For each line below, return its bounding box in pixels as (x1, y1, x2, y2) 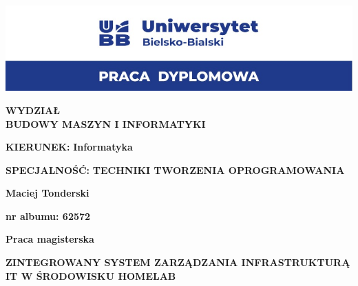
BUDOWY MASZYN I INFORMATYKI (6, 116, 206, 131)
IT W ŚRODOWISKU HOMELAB (6, 268, 176, 283)
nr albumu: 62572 (6, 208, 91, 223)
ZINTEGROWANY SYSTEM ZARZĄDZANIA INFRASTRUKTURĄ (6, 255, 350, 269)
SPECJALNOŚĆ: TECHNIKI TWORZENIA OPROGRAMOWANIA (6, 162, 345, 177)
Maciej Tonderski (6, 186, 89, 200)
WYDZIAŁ (6, 102, 60, 117)
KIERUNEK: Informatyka (6, 140, 133, 154)
